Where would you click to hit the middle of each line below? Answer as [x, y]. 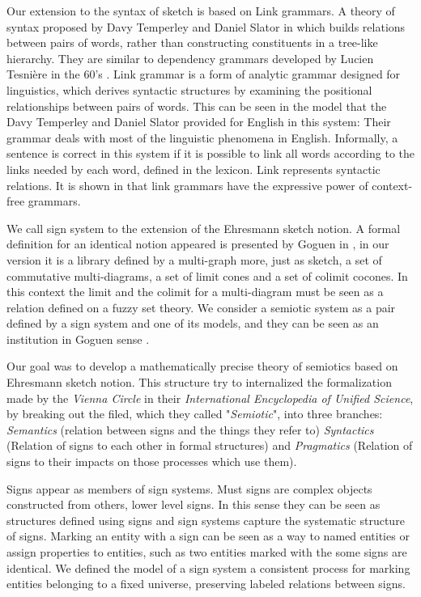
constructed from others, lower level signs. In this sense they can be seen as [193, 504]
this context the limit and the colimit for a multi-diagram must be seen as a [195, 292]
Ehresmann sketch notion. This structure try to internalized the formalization [199, 382]
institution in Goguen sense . [78, 339]
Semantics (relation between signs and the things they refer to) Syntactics [190, 429]
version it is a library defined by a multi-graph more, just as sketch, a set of [194, 259]
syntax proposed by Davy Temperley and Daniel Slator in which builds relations [206, 26]
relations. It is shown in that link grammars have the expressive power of [187, 185]
